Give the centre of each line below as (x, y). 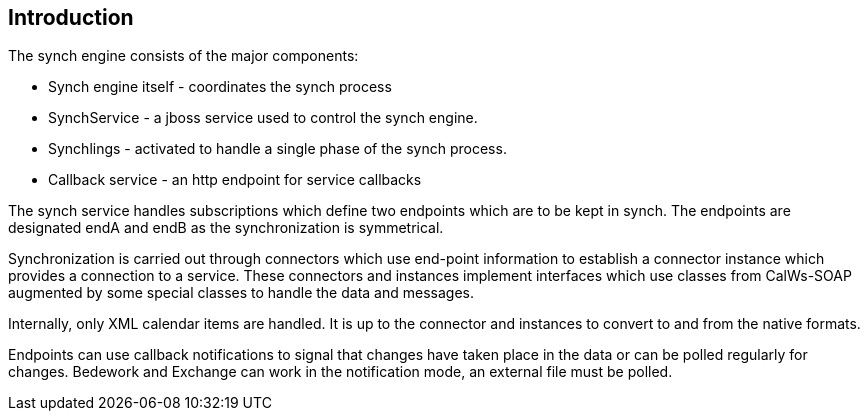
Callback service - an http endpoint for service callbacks (235, 180)
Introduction (71, 17)
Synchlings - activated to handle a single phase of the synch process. (277, 149)
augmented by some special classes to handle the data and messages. (241, 293)
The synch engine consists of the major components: (183, 56)
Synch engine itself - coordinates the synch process (220, 87)
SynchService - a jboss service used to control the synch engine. (263, 118)
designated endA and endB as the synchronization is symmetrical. (226, 228)
